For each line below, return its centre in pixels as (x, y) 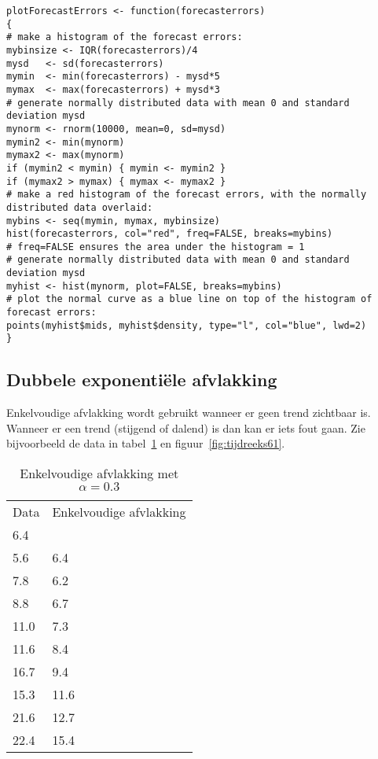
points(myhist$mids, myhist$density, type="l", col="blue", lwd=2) (187, 325)
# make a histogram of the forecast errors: (125, 37)
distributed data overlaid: (80, 207)
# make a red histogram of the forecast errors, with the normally (187, 195)
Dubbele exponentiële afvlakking (142, 379)
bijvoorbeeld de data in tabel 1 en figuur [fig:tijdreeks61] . (146, 443)
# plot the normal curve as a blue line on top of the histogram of (189, 299)
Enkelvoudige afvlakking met (99, 473)
